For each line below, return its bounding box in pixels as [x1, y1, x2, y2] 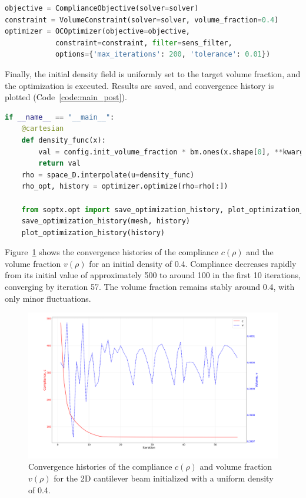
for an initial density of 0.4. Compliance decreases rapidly [89, 257, 297, 269]
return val [38, 159, 81, 168]
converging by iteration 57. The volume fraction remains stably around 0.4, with [5, 281, 295, 293]
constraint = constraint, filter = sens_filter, [55, 38, 232, 47]
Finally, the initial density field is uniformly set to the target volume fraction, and [5, 67, 301, 80]
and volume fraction [199, 460, 272, 473]
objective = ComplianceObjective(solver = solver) [5, 4, 199, 12]
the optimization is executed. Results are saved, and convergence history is [5, 79, 274, 91]
